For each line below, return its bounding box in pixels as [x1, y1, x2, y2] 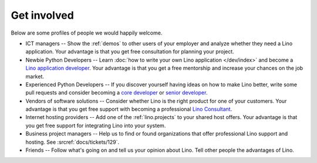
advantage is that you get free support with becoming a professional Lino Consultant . [25, 106, 232, 113]
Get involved [11, 9, 75, 22]
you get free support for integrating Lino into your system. [25, 122, 166, 129]
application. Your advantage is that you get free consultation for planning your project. [25, 48, 234, 55]
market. [25, 73, 44, 80]
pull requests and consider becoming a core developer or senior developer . [25, 89, 208, 96]
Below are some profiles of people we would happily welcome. [11, 29, 163, 36]
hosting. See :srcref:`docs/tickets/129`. [25, 138, 120, 145]
